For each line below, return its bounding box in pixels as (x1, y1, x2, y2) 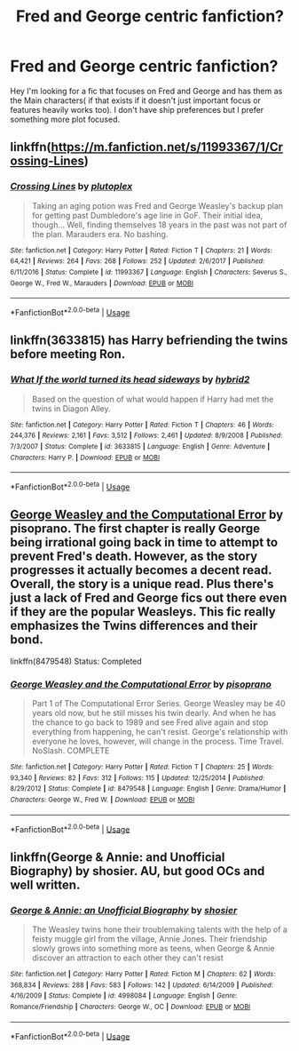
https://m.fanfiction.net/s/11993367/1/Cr (51, 139, 283, 155)
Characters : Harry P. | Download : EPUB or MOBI (10, 453, 161, 462)
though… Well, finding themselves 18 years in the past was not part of (31, 219, 287, 230)
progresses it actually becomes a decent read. (10, 562, 272, 578)
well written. (10, 877, 81, 892)
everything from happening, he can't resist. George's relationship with (31, 726, 288, 736)
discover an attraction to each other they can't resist (31, 952, 224, 963)
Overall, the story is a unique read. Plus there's (10, 577, 274, 592)
